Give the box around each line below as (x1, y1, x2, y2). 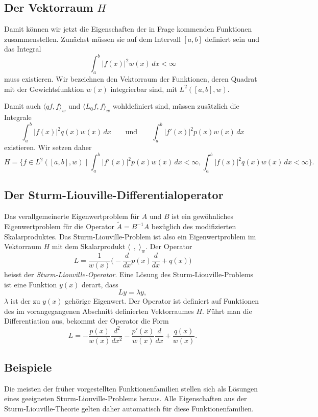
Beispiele (4, 359, 52, 375)
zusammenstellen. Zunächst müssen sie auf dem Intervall (4, 33, 181, 44)
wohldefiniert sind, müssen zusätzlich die (112, 101, 239, 111)
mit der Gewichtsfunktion (4, 83, 84, 94)
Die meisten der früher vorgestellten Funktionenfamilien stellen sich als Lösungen (4, 383, 258, 394)
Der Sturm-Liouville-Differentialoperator (4, 187, 224, 203)
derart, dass (82, 279, 118, 289)
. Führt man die (202, 305, 252, 316)
